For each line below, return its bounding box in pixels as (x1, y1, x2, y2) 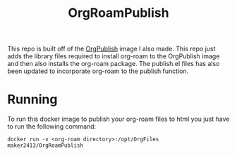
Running (7, 91, 58, 108)
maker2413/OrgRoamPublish (7, 142, 83, 149)
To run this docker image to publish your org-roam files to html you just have (7, 115, 230, 124)
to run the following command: (7, 122, 97, 131)
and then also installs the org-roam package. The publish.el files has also (7, 60, 220, 68)
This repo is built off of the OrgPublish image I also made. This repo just (7, 44, 216, 53)
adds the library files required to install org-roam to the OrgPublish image (7, 52, 220, 60)
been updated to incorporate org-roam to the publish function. (7, 67, 189, 75)
